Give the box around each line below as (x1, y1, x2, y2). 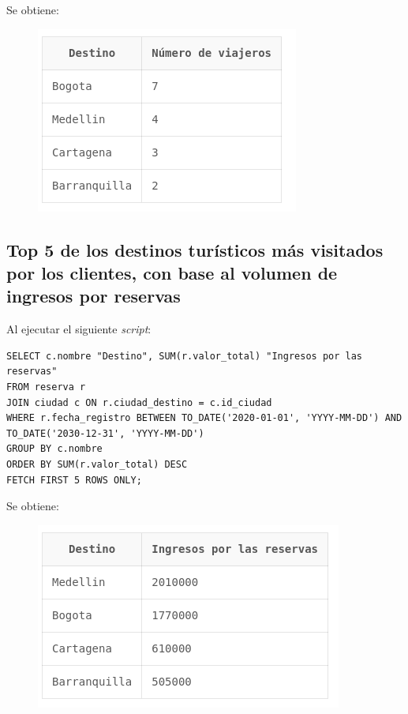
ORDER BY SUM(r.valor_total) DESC (6, 458, 188, 470)
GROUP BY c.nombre (6, 443, 103, 455)
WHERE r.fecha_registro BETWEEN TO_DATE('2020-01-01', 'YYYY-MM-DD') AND (6, 412, 402, 424)
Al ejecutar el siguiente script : (6, 321, 152, 337)
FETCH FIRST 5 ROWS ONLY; (6, 474, 142, 486)
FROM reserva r (6, 381, 86, 393)
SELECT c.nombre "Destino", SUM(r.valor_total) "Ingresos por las (6, 350, 363, 362)
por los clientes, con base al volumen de (6, 260, 338, 284)
